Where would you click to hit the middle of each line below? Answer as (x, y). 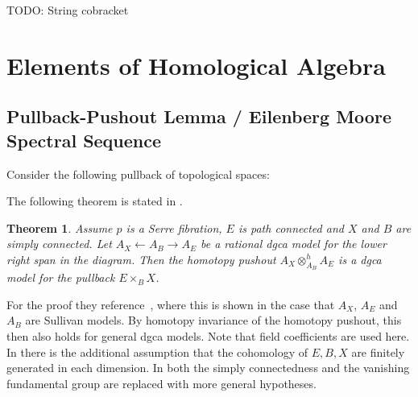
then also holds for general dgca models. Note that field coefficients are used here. (208, 335)
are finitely (378, 352)
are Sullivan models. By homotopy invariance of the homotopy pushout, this (213, 320)
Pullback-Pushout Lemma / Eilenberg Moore (199, 116)
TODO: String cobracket (68, 10)
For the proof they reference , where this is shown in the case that (171, 304)
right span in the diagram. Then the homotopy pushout (141, 259)
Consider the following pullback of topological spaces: (138, 174)
